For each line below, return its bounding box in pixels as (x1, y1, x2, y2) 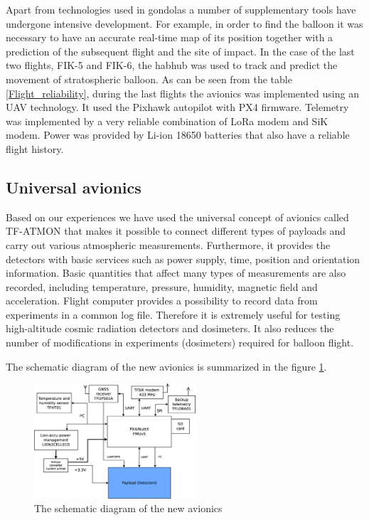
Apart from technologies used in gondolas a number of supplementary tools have (6, 2, 356, 16)
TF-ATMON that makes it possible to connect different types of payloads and (6, 223, 346, 238)
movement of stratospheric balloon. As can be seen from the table (6, 71, 292, 86)
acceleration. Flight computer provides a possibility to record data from (6, 293, 318, 308)
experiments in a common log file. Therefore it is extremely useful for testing (6, 307, 341, 322)
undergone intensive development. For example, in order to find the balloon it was (6, 16, 363, 31)
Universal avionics (6, 176, 141, 198)
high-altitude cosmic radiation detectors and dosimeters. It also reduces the (6, 321, 334, 336)
